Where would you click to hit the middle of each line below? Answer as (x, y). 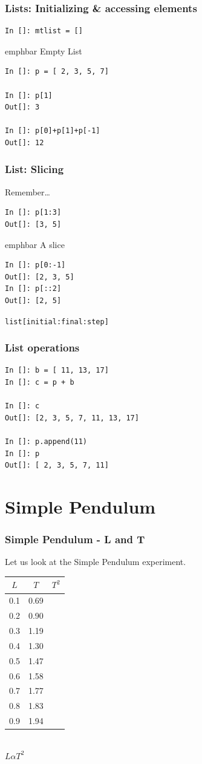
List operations (42, 348)
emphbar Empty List (44, 51)
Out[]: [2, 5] (33, 300)
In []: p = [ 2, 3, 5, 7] (57, 72)
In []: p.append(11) (46, 441)
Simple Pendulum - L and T (75, 539)
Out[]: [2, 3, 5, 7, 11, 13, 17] (72, 418)
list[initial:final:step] (57, 322)
